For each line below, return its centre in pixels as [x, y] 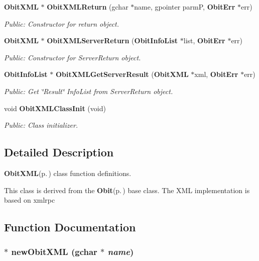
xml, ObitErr [216, 74]
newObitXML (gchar [54, 252]
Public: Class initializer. [41, 125]
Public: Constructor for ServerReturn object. [73, 57]
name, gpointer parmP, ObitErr [185, 7]
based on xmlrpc [30, 200]
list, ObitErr [204, 40]
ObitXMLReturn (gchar [88, 7]
